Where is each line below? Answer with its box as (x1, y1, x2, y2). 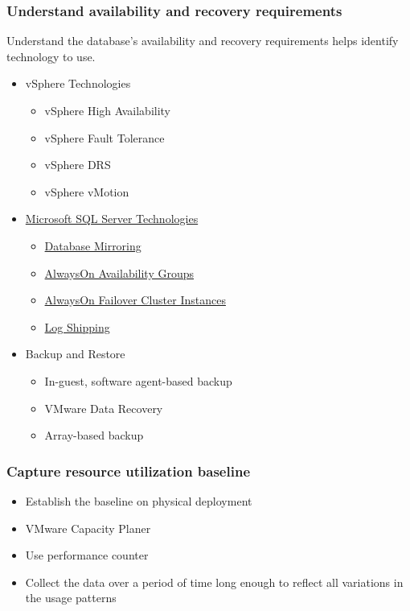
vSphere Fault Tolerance (44, 129, 165, 146)
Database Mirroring (44, 237, 141, 254)
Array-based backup (44, 427, 144, 444)
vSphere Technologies (25, 75, 131, 92)
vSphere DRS (44, 156, 111, 173)
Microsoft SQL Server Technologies (25, 210, 199, 227)
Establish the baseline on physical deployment (25, 492, 252, 509)
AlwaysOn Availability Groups (44, 264, 195, 281)
